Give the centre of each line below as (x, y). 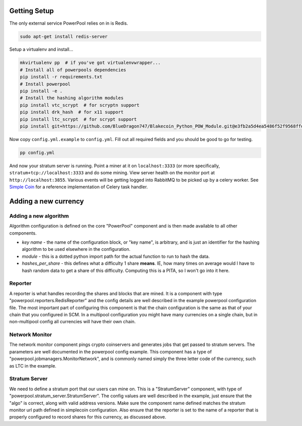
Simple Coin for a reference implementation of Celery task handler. (79, 187)
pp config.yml (37, 153)
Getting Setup (31, 11)
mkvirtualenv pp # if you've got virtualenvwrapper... (90, 63)
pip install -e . (41, 91)
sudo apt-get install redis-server (64, 36)
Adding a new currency (47, 201)
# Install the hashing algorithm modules (72, 98)
